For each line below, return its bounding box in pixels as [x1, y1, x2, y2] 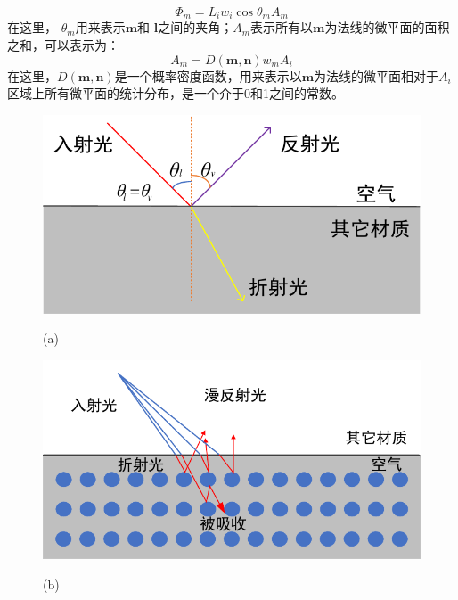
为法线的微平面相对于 [314, 66, 439, 85]
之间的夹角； [158, 18, 233, 37]
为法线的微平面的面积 [324, 18, 450, 37]
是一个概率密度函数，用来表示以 [114, 66, 302, 85]
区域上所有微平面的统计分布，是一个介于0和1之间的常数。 [7, 84, 344, 103]
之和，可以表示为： [7, 36, 119, 54]
